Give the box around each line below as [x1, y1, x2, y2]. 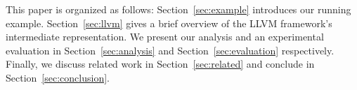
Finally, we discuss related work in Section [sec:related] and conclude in [6, 57, 315, 71]
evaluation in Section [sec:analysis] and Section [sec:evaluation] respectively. [6, 43, 335, 57]
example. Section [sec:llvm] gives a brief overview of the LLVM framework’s [6, 15, 332, 30]
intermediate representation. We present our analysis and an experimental [6, 29, 324, 44]
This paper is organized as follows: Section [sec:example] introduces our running [6, 2, 351, 16]
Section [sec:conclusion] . [6, 70, 110, 84]
